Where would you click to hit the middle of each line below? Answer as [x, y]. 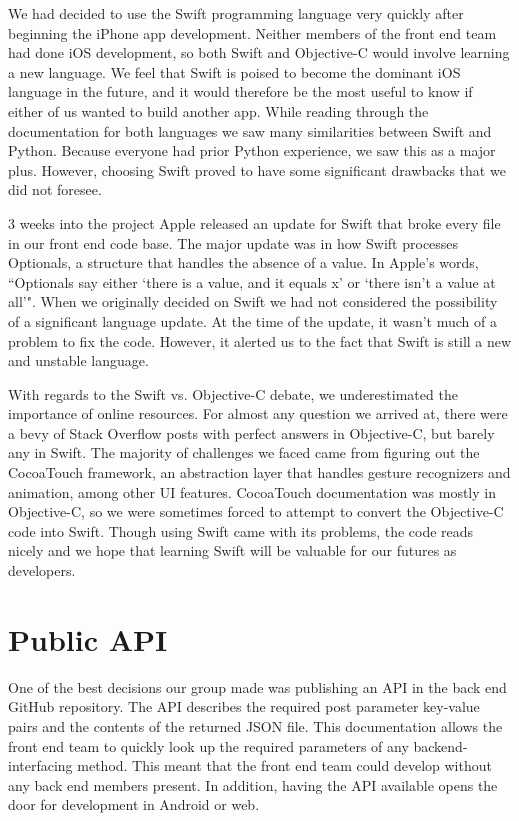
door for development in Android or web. [134, 804]
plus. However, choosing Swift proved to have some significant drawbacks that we [257, 169]
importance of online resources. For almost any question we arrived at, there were [258, 413]
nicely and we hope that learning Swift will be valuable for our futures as [232, 550]
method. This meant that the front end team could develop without [284, 765]
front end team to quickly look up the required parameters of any [208, 745]
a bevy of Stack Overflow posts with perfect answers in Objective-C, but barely [251, 432]
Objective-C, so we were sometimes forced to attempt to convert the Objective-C [256, 511]
